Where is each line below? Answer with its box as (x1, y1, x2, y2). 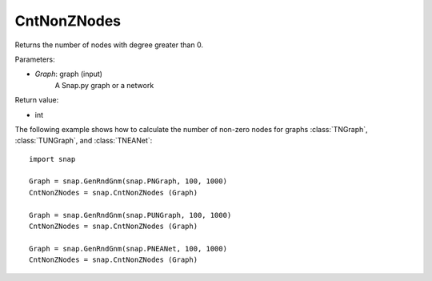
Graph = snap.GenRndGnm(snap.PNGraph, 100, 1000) (29, 177, 228, 186)
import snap (29, 155, 76, 163)
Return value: (14, 95, 59, 105)
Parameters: (14, 54, 55, 64)
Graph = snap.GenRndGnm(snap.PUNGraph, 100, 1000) (29, 211, 232, 219)
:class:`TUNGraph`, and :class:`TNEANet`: (14, 136, 153, 146)
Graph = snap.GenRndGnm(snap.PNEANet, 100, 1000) (29, 244, 228, 253)
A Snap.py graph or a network (54, 80, 154, 90)
